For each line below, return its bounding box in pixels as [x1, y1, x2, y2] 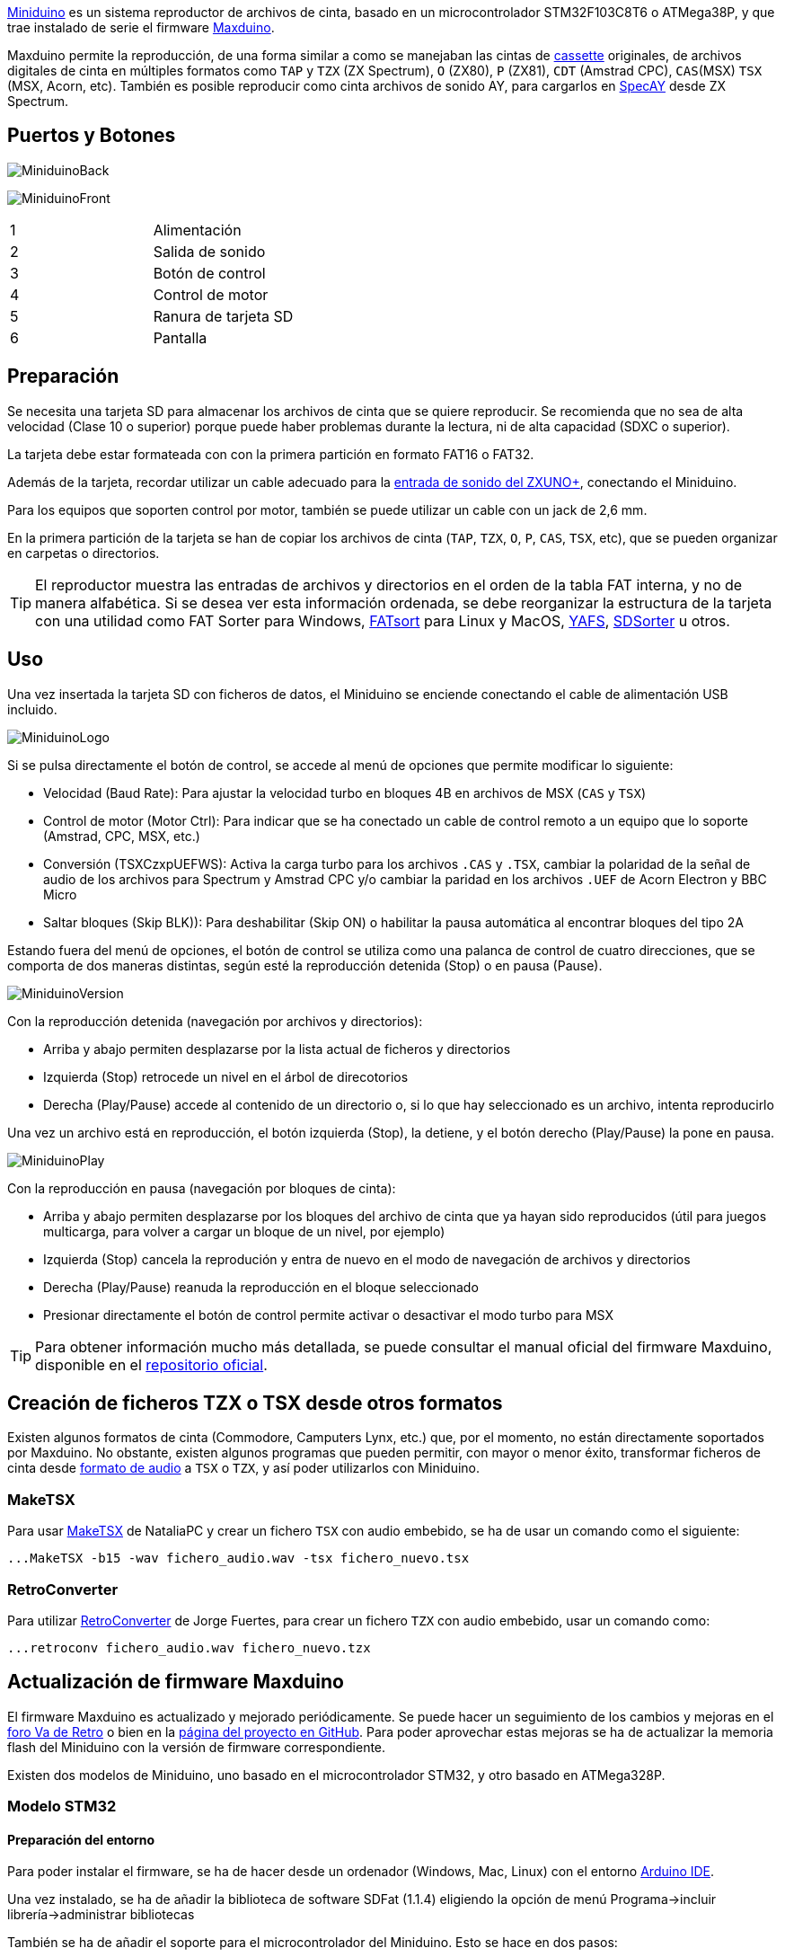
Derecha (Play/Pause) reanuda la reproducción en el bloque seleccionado [43, 1279, 479, 1295]
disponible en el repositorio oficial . [35, 1355, 268, 1374]
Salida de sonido [153, 242, 266, 261]
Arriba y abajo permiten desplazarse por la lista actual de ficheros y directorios [43, 1040, 511, 1057]
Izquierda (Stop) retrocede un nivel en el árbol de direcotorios [43, 1068, 409, 1085]
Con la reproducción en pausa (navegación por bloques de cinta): [7, 1180, 396, 1196]
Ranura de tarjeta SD [153, 306, 294, 325]
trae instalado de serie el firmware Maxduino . [7, 20, 275, 35]
